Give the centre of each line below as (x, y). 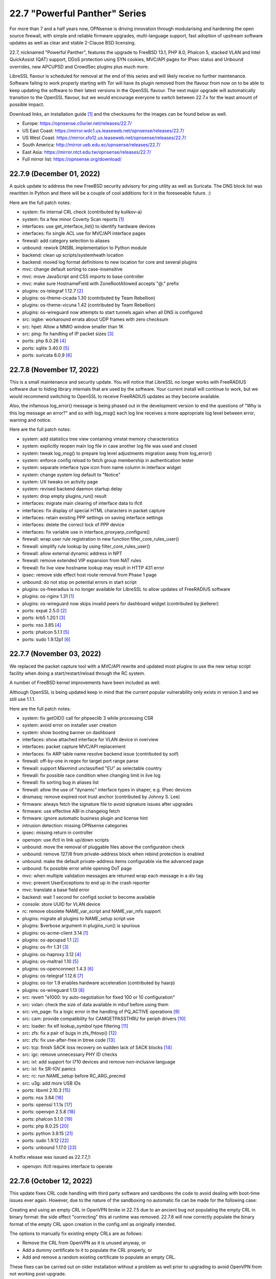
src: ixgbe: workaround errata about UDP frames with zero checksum (95, 319)
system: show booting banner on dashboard (69, 732)
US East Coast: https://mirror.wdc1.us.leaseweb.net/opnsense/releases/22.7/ (103, 130)
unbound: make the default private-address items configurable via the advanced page (113, 861)
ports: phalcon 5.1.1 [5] (46, 632)
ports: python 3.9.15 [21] (48, 1133)
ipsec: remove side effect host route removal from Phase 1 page (89, 575)
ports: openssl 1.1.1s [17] (47, 1105)
